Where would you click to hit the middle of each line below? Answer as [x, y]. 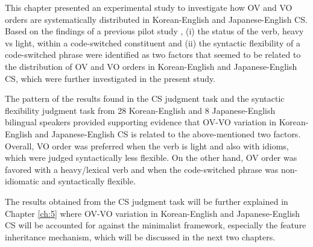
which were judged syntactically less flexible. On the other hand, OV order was [151, 158]
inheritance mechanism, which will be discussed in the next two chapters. [140, 236]
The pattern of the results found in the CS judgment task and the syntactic [145, 98]
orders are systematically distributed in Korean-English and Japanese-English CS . [156, 19]
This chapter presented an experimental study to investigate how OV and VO [149, 7]
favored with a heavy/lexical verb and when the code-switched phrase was [142, 169]
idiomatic [22, 181]
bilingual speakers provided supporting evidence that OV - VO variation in [141, 122]
